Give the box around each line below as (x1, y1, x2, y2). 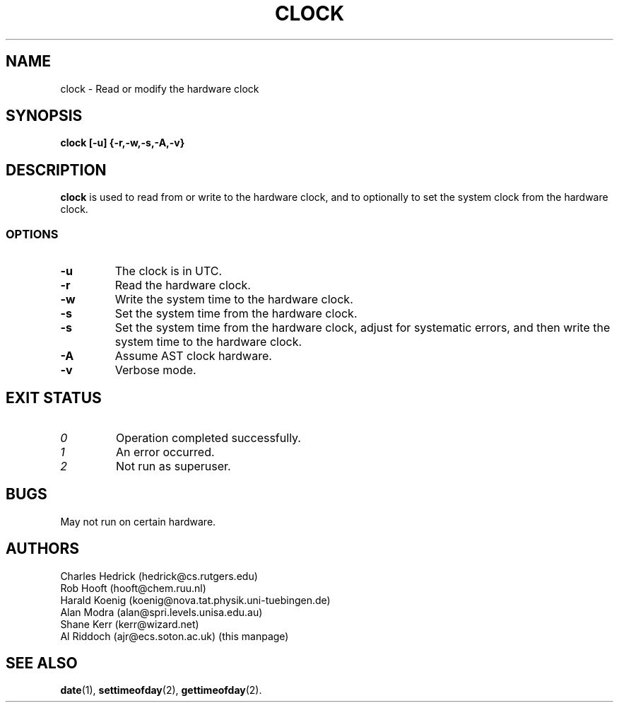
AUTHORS (6, 540, 80, 558)
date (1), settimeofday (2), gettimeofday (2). (60, 684, 262, 697)
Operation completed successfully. (115, 430, 301, 445)
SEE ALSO (6, 654, 78, 672)
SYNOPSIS (6, 107, 83, 125)
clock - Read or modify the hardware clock (60, 82, 259, 95)
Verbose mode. (114, 363, 196, 378)
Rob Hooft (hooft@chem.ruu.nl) (60, 581, 206, 594)
